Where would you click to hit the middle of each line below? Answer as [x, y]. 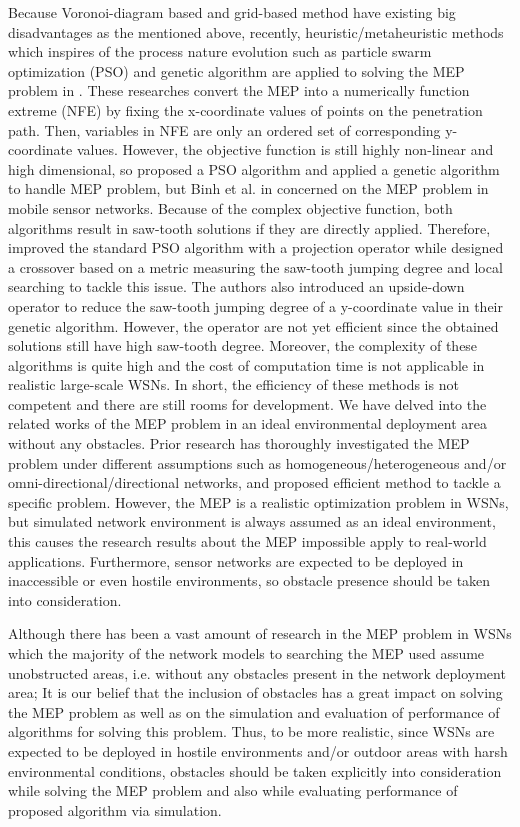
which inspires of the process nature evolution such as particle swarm [220, 51]
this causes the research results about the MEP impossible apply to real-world [247, 541]
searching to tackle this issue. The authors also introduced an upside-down [236, 286]
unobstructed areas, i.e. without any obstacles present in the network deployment [257, 672]
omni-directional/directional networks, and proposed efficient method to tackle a [254, 482]
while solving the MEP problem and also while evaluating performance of [233, 790]
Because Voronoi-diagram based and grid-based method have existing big [232, 12]
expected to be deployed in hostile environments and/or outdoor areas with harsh [258, 750]
